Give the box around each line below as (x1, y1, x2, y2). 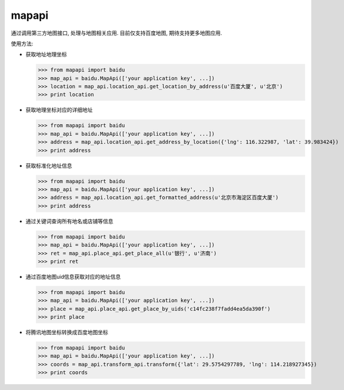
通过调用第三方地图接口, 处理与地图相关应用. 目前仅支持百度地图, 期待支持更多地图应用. (11, 29, 222, 36)
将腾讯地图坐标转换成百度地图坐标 (25, 329, 108, 336)
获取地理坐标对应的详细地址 (25, 106, 93, 114)
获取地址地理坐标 (25, 51, 67, 58)
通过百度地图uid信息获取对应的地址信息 (25, 273, 121, 280)
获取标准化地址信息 (25, 162, 72, 169)
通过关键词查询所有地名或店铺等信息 (25, 218, 113, 225)
